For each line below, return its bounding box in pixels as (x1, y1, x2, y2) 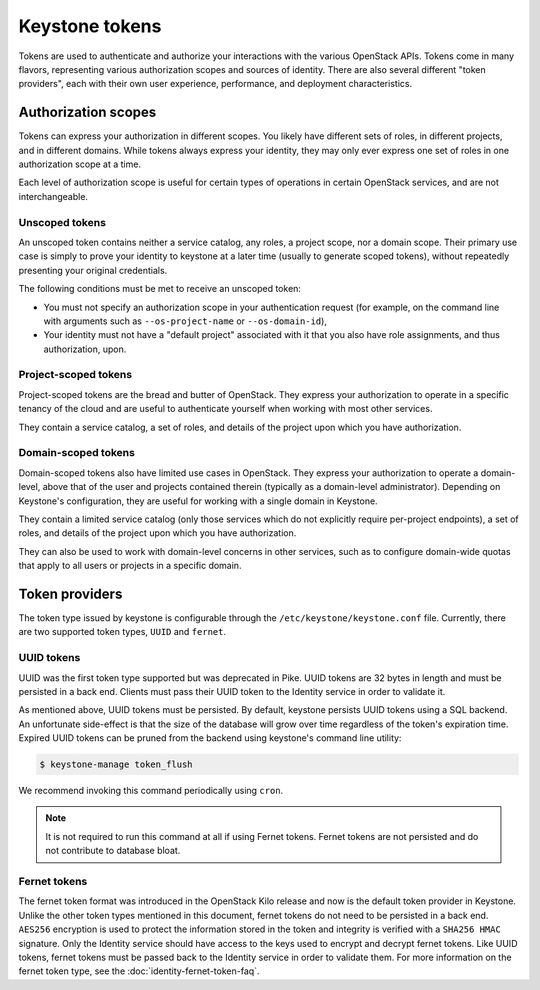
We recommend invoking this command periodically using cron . (18, 785, 284, 797)
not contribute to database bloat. (45, 845, 181, 857)
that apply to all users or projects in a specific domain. (18, 560, 242, 572)
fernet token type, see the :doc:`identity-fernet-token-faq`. (18, 965, 260, 977)
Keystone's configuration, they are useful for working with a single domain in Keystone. (18, 495, 379, 507)
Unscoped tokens (18, 215, 107, 229)
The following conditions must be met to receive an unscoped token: (18, 283, 302, 295)
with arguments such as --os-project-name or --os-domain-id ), (43, 315, 327, 327)
